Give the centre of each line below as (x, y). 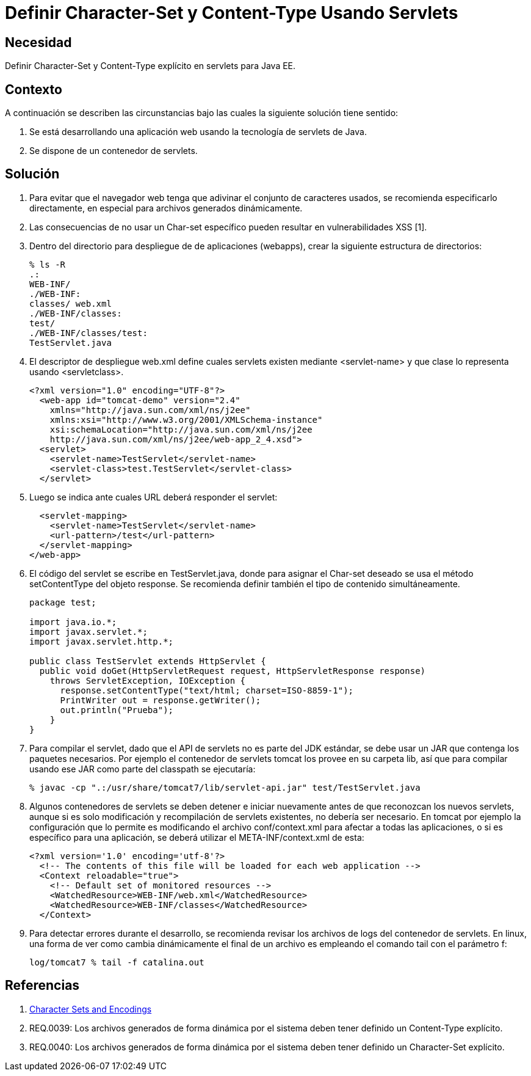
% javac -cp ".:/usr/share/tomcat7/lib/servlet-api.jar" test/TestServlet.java (225, 787)
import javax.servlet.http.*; (102, 641)
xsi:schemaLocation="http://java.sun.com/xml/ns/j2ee (181, 429)
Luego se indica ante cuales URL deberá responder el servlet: (154, 497)
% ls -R (48, 264)
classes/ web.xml (70, 303)
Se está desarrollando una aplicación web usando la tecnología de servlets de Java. (198, 132)
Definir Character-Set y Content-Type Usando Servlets (232, 13)
